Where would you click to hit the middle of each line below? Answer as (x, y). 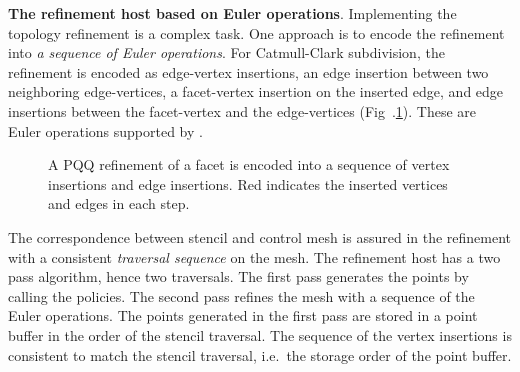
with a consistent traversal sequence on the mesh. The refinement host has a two (254, 256)
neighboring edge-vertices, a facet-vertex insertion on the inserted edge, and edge (256, 91)
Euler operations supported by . (105, 130)
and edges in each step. (119, 203)
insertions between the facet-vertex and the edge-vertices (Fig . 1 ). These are (242, 110)
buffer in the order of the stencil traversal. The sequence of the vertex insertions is (260, 334)
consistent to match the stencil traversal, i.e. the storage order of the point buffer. (260, 354)
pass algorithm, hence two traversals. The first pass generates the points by (238, 276)
